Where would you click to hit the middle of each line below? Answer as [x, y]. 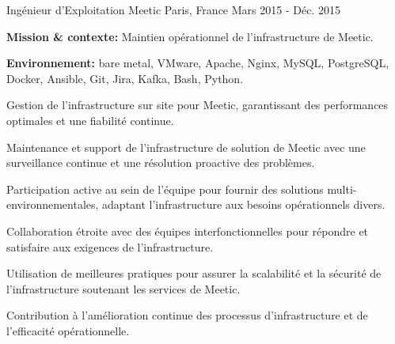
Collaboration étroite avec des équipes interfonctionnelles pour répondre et [188, 231]
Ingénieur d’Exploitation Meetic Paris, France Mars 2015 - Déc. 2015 [173, 9]
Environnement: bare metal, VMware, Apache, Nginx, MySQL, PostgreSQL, [198, 63]
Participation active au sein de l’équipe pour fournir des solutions [165, 189]
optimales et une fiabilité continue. [90, 120]
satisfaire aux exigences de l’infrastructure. [110, 246]
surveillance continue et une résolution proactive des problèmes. [161, 163]
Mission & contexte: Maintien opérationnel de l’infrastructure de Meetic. [190, 36]
